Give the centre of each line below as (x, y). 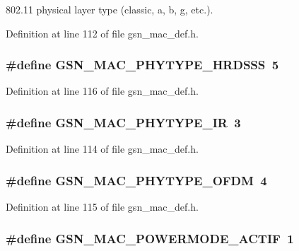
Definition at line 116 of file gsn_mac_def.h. (102, 91)
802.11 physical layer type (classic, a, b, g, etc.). (110, 9)
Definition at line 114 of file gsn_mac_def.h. (102, 149)
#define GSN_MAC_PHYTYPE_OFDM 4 (136, 180)
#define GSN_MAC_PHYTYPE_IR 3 (123, 122)
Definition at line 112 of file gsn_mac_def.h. (102, 33)
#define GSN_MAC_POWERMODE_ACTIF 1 (150, 238)
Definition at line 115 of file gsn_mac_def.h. (102, 207)
